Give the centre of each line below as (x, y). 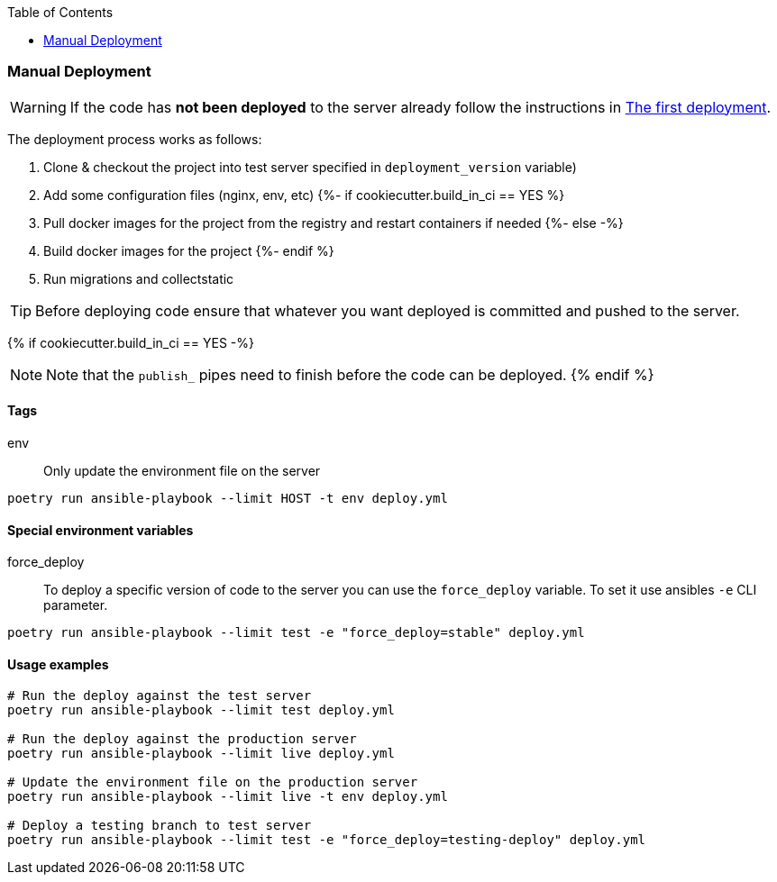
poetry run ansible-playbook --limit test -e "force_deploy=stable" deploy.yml (296, 633)
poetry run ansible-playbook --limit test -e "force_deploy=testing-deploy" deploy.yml (327, 840)
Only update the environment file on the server (182, 470)
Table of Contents (60, 12)
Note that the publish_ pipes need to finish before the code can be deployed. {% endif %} (350, 374)
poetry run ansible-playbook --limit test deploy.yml (201, 710)
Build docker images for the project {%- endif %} (189, 250)
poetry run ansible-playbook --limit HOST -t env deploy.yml (228, 498)
